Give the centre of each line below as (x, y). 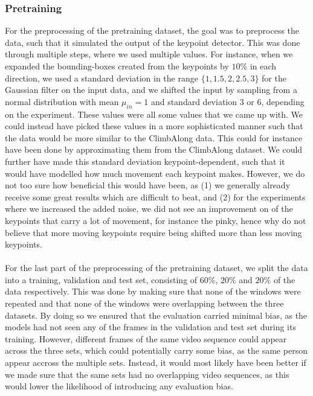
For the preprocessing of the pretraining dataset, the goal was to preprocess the (152, 30)
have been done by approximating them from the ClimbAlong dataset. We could (154, 149)
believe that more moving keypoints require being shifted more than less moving (153, 232)
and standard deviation (194, 101)
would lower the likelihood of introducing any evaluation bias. (119, 386)
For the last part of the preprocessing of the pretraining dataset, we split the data (156, 268)
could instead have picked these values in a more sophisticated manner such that (154, 126)
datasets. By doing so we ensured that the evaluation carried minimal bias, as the (156, 315)
